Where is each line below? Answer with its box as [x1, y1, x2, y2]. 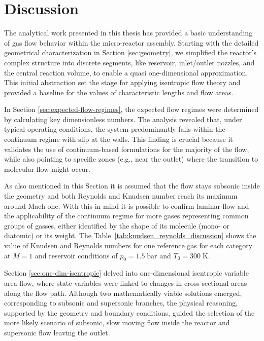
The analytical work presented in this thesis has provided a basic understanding [4, 27, 253, 38]
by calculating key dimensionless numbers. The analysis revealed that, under [4, 113, 242, 124]
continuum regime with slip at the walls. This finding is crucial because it [4, 134, 233, 144]
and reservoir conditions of [35, 250, 118, 260]
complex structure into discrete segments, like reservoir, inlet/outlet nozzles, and [4, 57, 255, 67]
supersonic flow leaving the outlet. [4, 327, 110, 337]
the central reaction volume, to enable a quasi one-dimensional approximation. [4, 67, 248, 78]
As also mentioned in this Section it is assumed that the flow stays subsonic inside [4, 180, 260, 191]
